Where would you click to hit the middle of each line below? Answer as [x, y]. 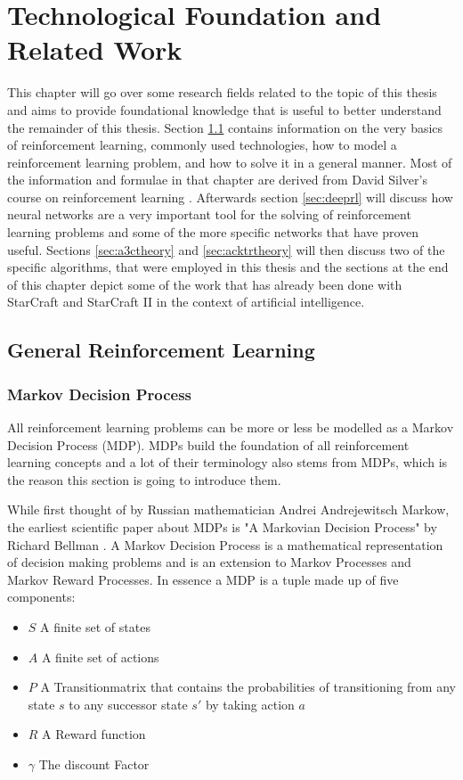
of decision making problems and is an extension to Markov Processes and [209, 562]
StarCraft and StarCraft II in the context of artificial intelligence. [186, 302]
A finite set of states [95, 626]
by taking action [250, 704]
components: [41, 597]
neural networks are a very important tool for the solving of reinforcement [209, 214]
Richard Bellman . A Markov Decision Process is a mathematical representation [225, 544]
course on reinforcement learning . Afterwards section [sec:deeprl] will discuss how [230, 197]
